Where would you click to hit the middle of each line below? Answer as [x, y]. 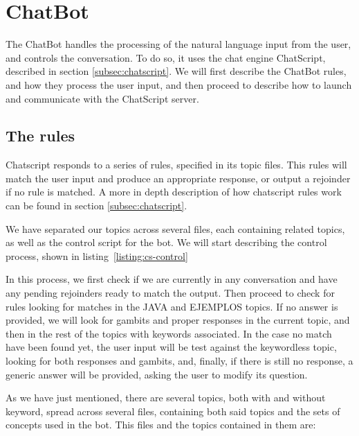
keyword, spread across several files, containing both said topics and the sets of [173, 411]
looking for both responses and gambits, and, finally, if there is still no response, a [179, 361]
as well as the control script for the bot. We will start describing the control [166, 242]
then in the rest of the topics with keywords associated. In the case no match [169, 333]
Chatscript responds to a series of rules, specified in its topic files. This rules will [176, 165]
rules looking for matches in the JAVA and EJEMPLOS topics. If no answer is [172, 306]
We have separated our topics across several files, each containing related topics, [175, 228]
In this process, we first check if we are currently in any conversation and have [172, 279]
